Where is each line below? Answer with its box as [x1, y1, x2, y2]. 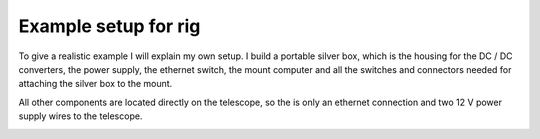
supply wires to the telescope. [18, 110, 143, 122]
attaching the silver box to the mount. [18, 78, 173, 90]
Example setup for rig [18, 15, 201, 37]
